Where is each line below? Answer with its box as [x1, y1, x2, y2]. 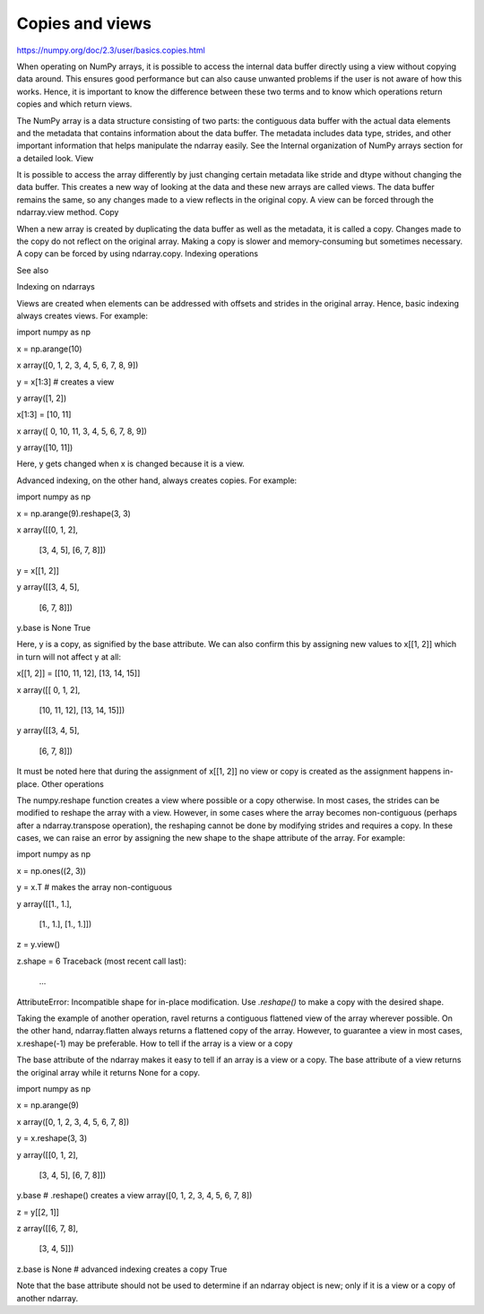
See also [16, 264, 49, 275]
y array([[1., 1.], [16, 898, 72, 909]
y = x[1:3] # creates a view [16, 376, 115, 387]
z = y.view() [16, 939, 60, 950]
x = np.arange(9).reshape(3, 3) [16, 507, 132, 519]
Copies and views [16, 13, 152, 33]
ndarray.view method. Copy [16, 207, 119, 218]
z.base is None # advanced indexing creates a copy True [16, 1264, 228, 1275]
